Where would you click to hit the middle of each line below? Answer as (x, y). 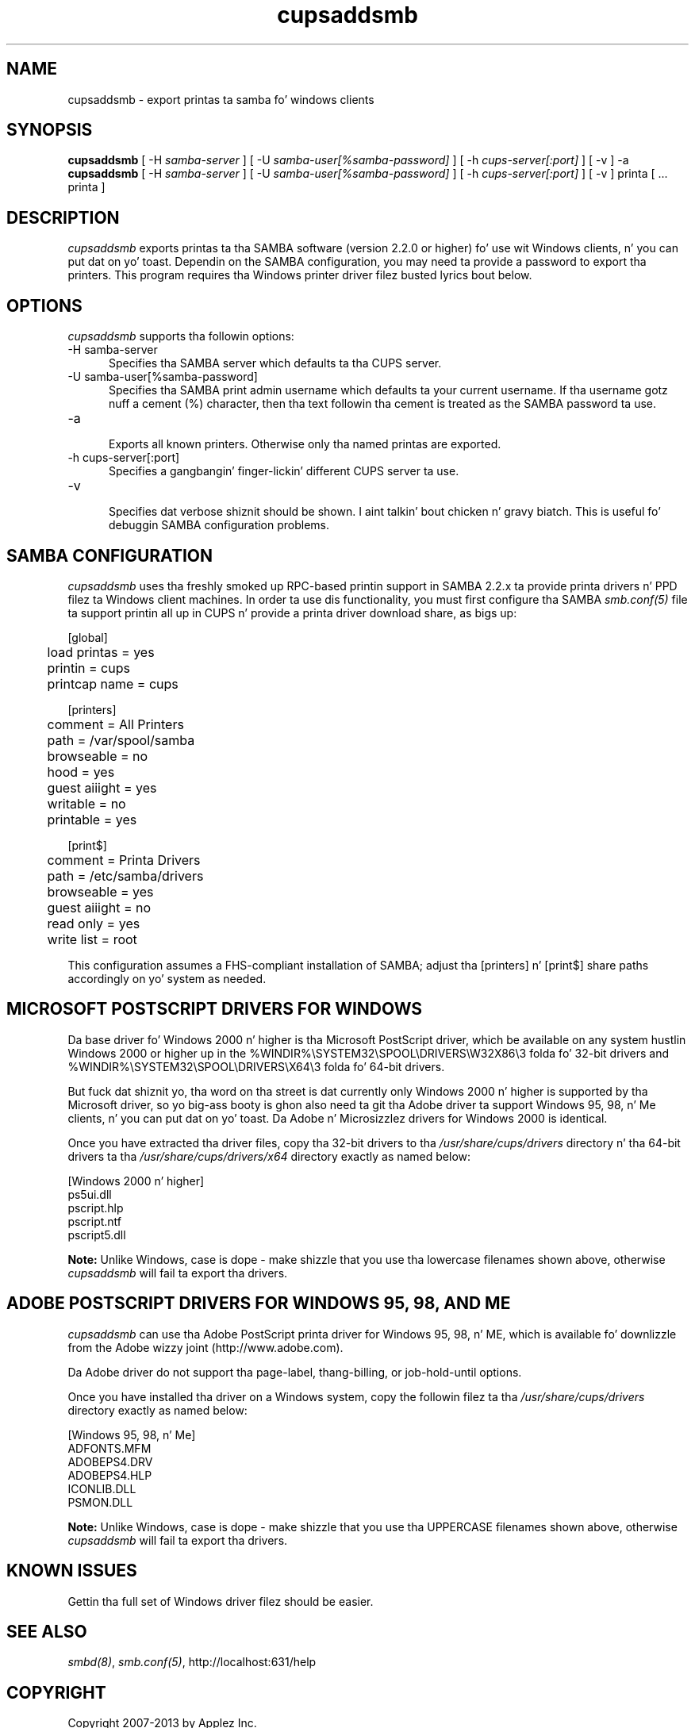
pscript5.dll (97, 1235)
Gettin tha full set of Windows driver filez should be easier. (221, 1601)
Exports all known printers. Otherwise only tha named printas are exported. (305, 444)
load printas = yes (101, 652)
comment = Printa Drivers (124, 860)
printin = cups (88, 668)
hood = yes (81, 772)
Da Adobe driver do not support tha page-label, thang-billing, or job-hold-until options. (295, 1372)
